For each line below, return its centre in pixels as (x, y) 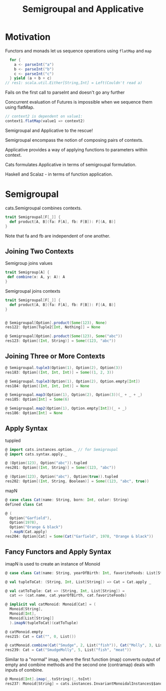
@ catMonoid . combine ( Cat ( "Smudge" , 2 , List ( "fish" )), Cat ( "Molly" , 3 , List (85, 645)
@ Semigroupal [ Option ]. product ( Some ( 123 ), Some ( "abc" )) (64, 336)
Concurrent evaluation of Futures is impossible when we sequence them (79, 102)
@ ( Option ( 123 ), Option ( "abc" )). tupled (46, 463)
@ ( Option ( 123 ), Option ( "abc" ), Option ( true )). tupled (62, 477)
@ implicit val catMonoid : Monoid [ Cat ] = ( (51, 604)
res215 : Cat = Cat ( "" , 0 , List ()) (41, 636)
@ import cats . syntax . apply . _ (36, 454)
